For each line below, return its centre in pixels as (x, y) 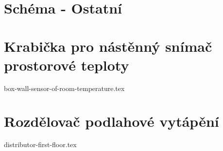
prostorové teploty (67, 65)
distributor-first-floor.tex (40, 144)
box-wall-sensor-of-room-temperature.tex (64, 88)
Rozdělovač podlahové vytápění (111, 121)
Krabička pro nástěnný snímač (108, 46)
